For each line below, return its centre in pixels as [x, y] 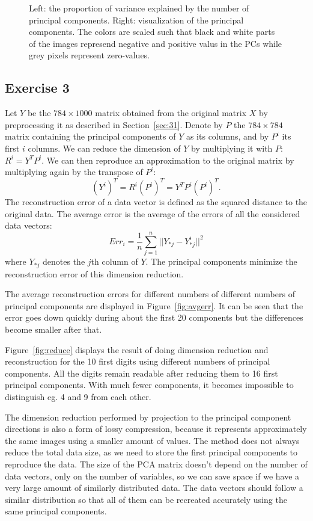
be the [39, 113]
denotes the [64, 261]
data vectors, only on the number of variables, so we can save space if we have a [152, 476]
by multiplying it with [232, 148]
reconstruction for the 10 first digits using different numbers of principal [138, 361]
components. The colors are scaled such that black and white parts [152, 32]
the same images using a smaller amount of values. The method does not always [152, 440]
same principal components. [56, 511]
